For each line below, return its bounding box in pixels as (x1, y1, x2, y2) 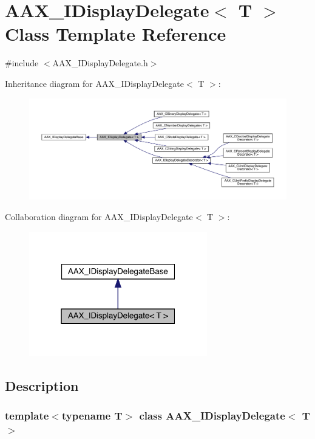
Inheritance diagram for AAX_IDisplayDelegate (5, 77, 184, 89)
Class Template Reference (5, 21, 226, 46)
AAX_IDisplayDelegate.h (52, 57, 148, 69)
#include (5, 57, 39, 69)
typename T (61, 407, 123, 423)
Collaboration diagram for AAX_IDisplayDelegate (5, 210, 193, 223)
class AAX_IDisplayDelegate (139, 407, 285, 423)
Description (5, 376, 79, 395)
